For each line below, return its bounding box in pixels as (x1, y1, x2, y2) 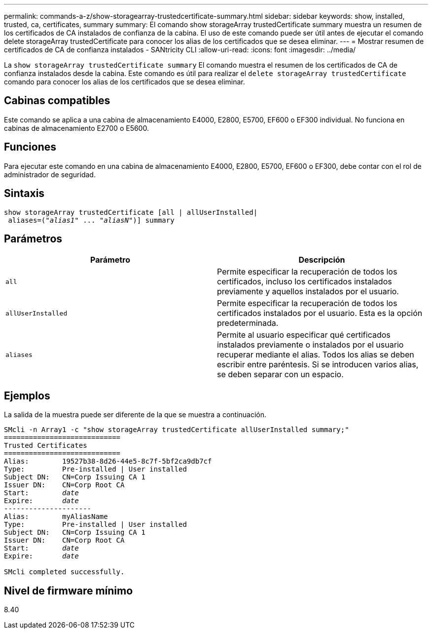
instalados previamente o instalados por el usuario (217, 340, 404, 350)
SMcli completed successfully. (4, 568, 125, 576)
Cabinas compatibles (4, 94, 110, 107)
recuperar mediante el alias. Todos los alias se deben (217, 350, 414, 360)
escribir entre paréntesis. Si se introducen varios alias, (217, 359, 419, 370)
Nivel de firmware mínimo (4, 584, 133, 597)
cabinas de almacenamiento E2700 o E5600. (4, 123, 149, 132)
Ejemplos (4, 389, 50, 402)
